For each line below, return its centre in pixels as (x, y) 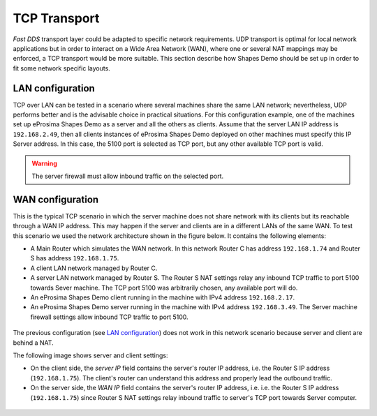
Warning (44, 163)
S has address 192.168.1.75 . (75, 258)
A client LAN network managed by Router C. (94, 268)
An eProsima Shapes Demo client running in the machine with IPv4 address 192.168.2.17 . (163, 297)
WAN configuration (56, 199)
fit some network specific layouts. (62, 68)
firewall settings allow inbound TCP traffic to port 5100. (109, 317)
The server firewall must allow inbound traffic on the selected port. (127, 176)
